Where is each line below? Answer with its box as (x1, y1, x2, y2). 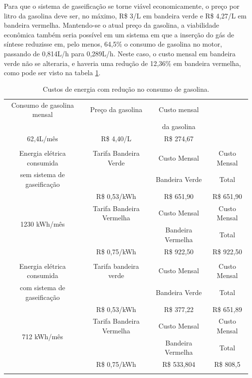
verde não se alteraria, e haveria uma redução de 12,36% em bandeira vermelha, (4, 58, 241, 68)
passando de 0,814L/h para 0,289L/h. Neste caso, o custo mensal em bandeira (4, 48, 236, 58)
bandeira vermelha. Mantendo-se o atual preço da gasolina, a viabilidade (4, 20, 220, 30)
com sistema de (20, 282, 65, 293)
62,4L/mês (27, 133, 58, 143)
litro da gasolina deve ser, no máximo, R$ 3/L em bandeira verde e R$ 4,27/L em (4, 10, 247, 20)
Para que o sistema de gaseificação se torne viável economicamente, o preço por (4, 1, 239, 11)
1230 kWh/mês (20, 218, 65, 229)
